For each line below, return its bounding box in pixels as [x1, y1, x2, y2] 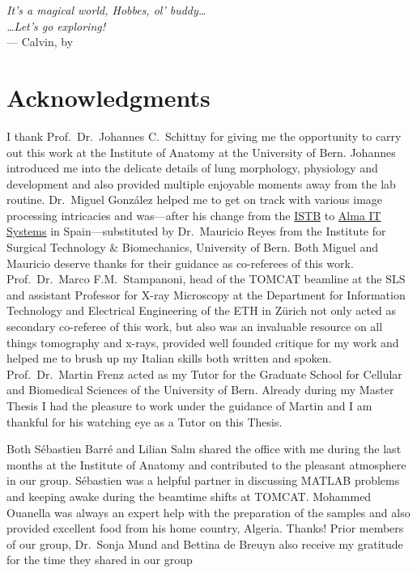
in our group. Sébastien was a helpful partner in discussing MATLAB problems [6, 472, 400, 489]
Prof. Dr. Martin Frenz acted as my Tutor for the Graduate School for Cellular [6, 365, 402, 382]
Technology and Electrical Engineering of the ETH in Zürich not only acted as [6, 302, 397, 319]
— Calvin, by [6, 33, 74, 50]
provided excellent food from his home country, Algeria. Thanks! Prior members [6, 520, 404, 537]
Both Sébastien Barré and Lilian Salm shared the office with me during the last [6, 440, 402, 457]
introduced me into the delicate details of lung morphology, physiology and [6, 159, 378, 176]
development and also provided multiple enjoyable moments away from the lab [6, 175, 396, 192]
